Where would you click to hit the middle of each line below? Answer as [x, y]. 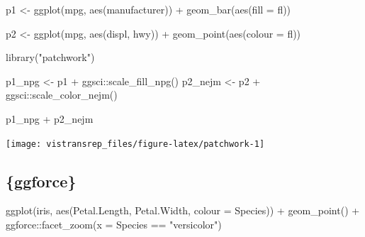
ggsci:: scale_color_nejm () [62, 95]
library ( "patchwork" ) [50, 57]
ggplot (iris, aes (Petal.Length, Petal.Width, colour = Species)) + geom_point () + [183, 210]
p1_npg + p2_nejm [50, 118]
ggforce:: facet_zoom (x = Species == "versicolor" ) [114, 225]
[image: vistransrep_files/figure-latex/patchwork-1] [135, 144]
